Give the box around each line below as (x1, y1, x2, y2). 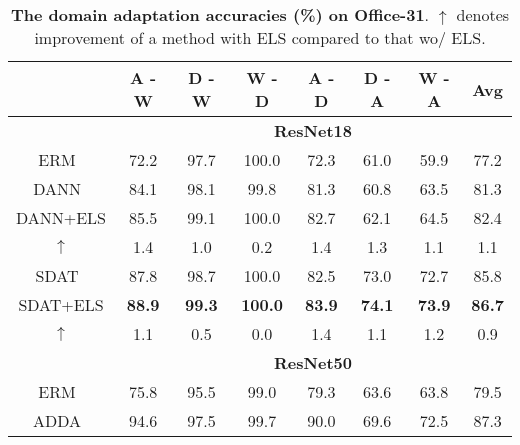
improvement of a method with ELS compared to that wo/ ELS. (34, 26, 486, 49)
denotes (456, 3, 510, 26)
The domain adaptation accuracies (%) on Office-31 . (10, 3, 430, 26)
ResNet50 (274, 351, 352, 374)
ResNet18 (274, 119, 352, 142)
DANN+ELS (16, 206, 107, 229)
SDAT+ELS (18, 293, 104, 316)
